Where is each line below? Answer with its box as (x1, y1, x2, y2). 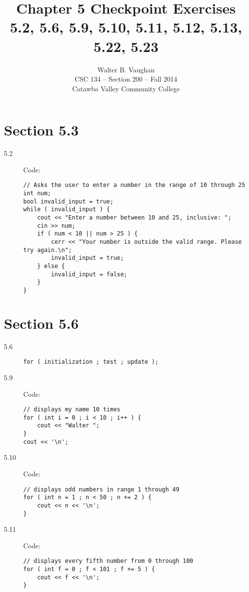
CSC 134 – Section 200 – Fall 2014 (75, 74, 177, 84)
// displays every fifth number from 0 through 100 (23, 558, 193, 565)
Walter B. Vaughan (97, 64, 155, 74)
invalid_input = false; (51, 271, 127, 278)
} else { (37, 262, 65, 270)
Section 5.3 (4, 120, 79, 140)
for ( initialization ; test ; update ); (23, 358, 159, 366)
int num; (23, 190, 51, 197)
